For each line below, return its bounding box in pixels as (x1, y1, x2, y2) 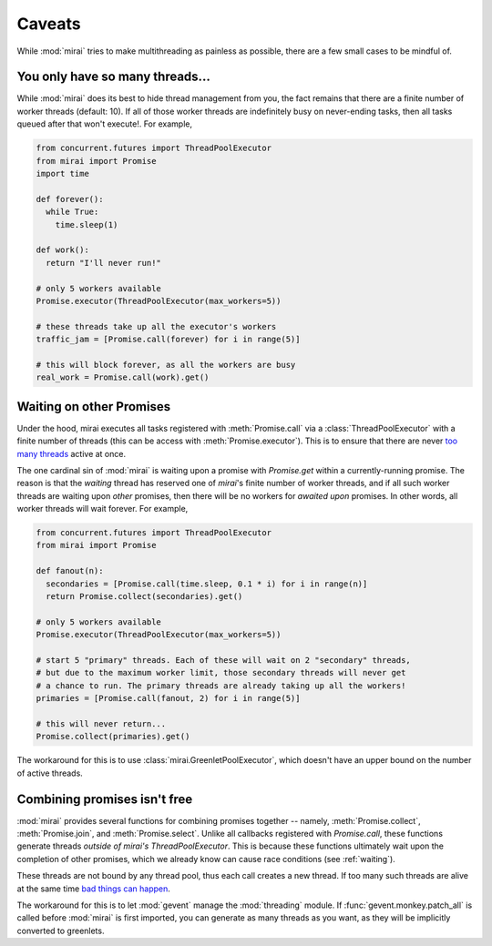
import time (36, 168, 90, 178)
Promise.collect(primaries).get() (36, 731, 190, 742)
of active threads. (16, 768, 84, 778)
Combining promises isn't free (16, 791, 193, 807)
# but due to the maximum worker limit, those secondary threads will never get (36, 667, 406, 678)
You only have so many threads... (16, 69, 211, 85)
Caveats (16, 14, 81, 34)
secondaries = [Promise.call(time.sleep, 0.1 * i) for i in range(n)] (46, 578, 368, 589)
